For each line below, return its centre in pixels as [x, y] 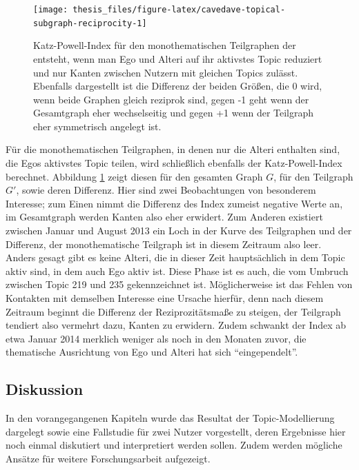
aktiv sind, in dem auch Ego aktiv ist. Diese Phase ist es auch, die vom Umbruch [177, 270]
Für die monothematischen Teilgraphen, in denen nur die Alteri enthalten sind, [173, 149]
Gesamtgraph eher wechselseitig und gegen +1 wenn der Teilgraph [174, 113]
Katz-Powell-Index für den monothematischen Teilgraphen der [165, 45]
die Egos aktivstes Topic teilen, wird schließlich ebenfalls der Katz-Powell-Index [174, 163]
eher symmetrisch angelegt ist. [97, 126]
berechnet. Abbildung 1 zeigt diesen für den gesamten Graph [134, 176]
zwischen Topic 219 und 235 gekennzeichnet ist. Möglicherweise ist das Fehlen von [179, 284]
